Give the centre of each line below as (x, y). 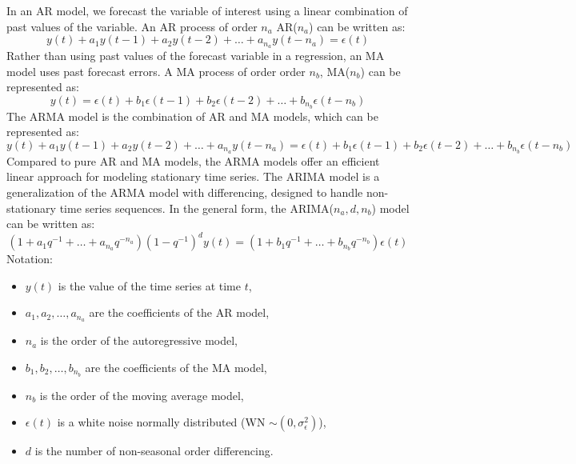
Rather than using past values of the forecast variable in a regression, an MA (196, 56)
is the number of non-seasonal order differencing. (154, 451)
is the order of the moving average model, (142, 395)
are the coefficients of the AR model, (179, 312)
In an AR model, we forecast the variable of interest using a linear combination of (207, 10)
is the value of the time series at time (149, 285)
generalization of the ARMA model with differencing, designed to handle (185, 192)
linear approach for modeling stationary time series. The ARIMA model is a (193, 176)
